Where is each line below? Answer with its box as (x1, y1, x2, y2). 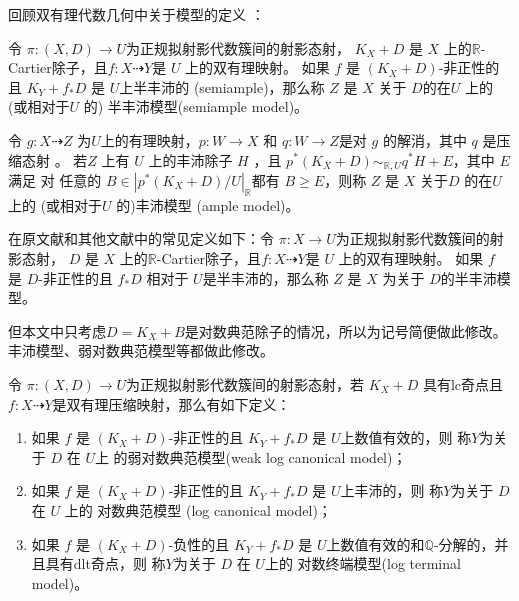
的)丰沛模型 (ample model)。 (116, 194, 300, 215)
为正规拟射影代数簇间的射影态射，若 (126, 373, 365, 394)
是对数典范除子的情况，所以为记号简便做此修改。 (184, 320, 507, 341)
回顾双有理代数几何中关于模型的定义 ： (8, 4, 265, 24)
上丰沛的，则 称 (340, 480, 444, 501)
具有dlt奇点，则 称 (45, 553, 166, 574)
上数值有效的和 (326, 533, 425, 554)
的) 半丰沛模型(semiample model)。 (83, 96, 309, 117)
